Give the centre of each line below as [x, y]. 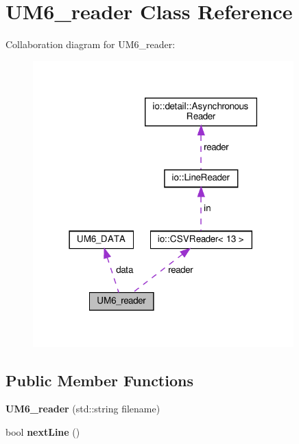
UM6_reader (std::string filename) [83, 409]
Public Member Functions [99, 380]
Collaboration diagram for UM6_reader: [91, 44]
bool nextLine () [43, 431]
